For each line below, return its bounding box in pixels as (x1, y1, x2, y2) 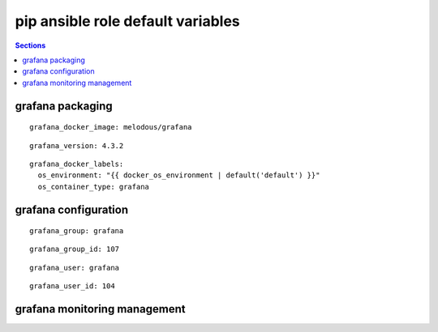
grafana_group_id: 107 (29, 245, 120, 254)
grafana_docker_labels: (29, 159, 124, 168)
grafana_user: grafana (29, 263, 120, 272)
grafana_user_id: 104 (29, 282, 115, 291)
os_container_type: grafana (37, 182, 150, 191)
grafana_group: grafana (29, 227, 124, 236)
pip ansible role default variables (15, 12, 241, 30)
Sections (15, 40, 46, 50)
